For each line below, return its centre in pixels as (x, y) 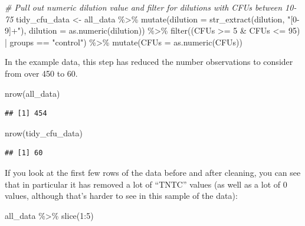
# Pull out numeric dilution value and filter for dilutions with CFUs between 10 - (151, 7)
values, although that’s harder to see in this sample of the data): (121, 196)
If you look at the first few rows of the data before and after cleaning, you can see (153, 172)
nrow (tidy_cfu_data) (44, 132)
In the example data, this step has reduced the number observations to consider (149, 62)
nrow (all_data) (32, 93)
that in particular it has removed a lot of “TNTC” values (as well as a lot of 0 (146, 184)
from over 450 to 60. (41, 73)
